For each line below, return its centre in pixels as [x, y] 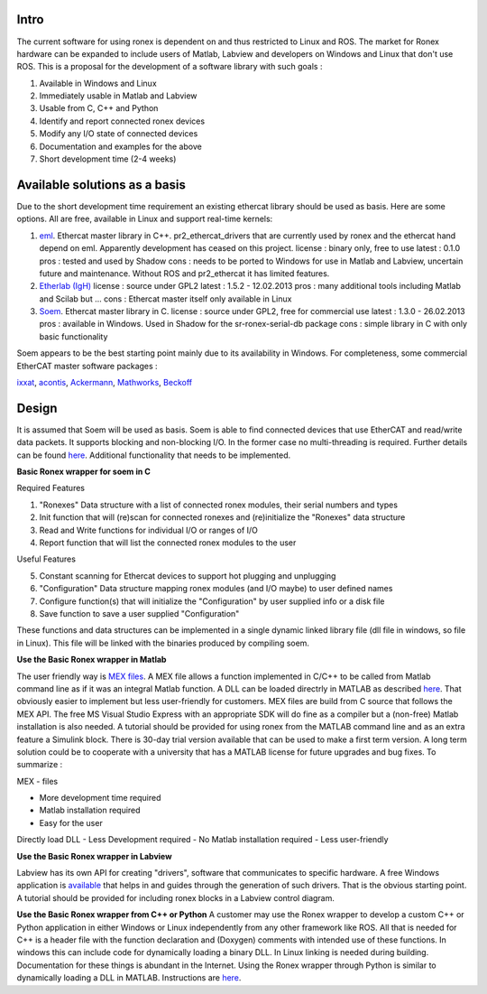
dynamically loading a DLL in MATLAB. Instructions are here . [129, 978]
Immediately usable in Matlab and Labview [118, 96]
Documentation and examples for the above [120, 146]
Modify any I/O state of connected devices [119, 134]
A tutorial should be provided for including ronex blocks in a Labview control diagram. [176, 897]
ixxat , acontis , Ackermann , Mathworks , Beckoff [105, 383]
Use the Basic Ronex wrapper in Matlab [92, 660]
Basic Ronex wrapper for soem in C [83, 472]
